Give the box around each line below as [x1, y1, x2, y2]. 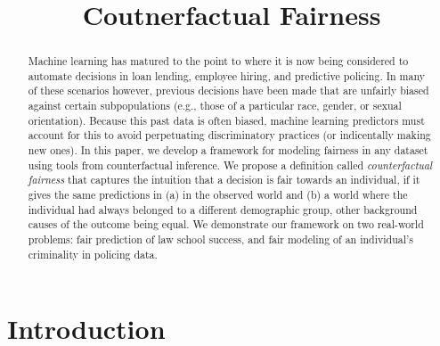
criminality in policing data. [28, 246, 158, 261]
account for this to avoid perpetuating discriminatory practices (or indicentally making [28, 128, 431, 143]
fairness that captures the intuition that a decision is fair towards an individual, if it [28, 172, 420, 187]
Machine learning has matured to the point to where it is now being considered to [28, 54, 409, 69]
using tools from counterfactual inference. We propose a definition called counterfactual [28, 157, 433, 172]
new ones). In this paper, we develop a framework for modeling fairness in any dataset [28, 143, 428, 158]
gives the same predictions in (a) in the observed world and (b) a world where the [28, 187, 408, 202]
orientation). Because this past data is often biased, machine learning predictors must [28, 112, 425, 128]
